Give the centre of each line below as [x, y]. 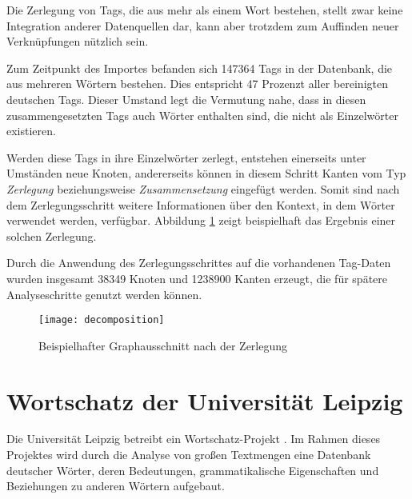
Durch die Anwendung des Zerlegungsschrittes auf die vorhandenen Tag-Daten [199, 263]
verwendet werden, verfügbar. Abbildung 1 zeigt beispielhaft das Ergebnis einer [201, 220]
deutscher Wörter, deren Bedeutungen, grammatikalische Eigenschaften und [193, 470]
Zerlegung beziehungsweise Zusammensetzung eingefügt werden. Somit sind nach [203, 188]
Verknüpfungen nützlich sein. [78, 41]
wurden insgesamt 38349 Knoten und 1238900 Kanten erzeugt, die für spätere [197, 278]
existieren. [31, 131]
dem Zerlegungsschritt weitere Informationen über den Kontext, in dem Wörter [201, 204]
